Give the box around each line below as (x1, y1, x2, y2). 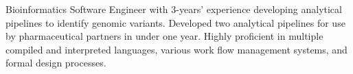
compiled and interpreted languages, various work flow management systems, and (5, 42, 348, 56)
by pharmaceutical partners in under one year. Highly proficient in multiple (5, 29, 323, 43)
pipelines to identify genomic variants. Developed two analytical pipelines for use (5, 15, 345, 29)
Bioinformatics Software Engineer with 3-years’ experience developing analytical (5, 2, 342, 16)
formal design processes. (5, 56, 106, 70)
